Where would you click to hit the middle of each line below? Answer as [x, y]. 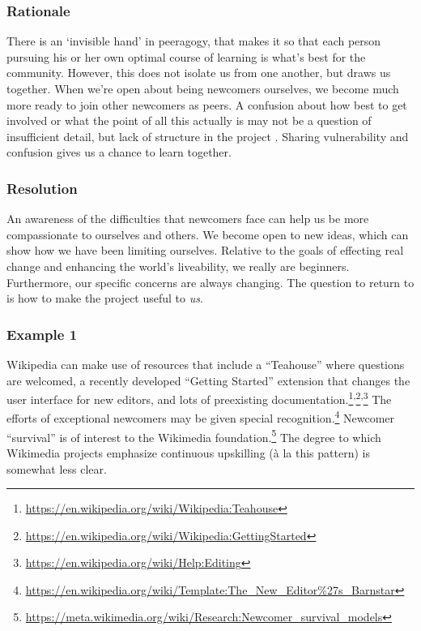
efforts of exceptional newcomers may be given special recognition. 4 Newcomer [201, 417]
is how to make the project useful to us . [105, 298]
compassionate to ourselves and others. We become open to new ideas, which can [208, 234]
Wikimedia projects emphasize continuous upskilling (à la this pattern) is [188, 452]
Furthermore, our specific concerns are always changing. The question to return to [210, 282]
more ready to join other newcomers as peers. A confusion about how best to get [207, 104]
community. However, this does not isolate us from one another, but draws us [199, 73]
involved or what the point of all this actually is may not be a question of [189, 120]
